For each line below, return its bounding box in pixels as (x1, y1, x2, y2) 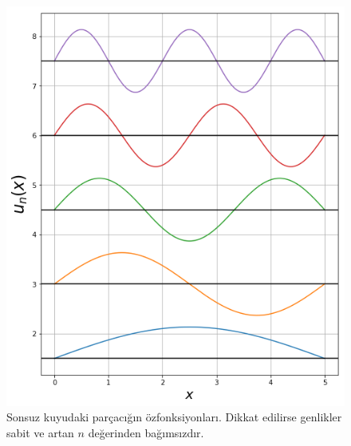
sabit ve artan (6, 424, 74, 440)
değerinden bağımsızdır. (88, 424, 204, 440)
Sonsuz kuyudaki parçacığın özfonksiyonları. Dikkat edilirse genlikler (6, 409, 342, 425)
